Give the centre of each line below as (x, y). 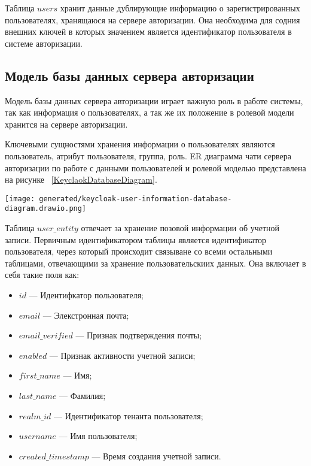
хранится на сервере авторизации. (66, 124)
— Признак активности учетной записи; (122, 355)
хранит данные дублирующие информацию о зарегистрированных (180, 8)
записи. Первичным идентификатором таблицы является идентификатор (136, 239)
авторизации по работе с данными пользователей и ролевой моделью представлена (155, 167)
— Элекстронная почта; (86, 315)
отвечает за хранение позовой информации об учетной (180, 228)
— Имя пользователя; (98, 436)
